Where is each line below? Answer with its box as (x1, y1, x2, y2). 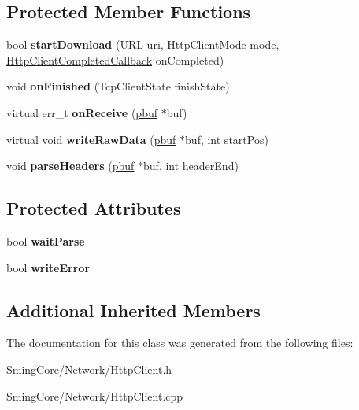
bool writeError (6, 259, 91, 275)
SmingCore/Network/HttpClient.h (6, 360, 172, 377)
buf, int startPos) (185, 131, 268, 147)
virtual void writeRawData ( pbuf (6, 131, 176, 147)
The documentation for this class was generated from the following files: (6, 334, 353, 351)
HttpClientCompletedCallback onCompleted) (6, 51, 224, 68)
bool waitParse (6, 232, 85, 249)
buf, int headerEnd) (143, 157, 239, 174)
